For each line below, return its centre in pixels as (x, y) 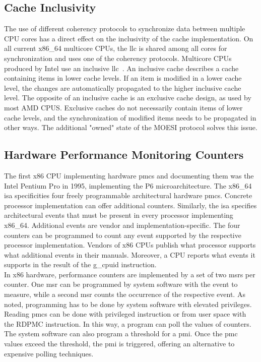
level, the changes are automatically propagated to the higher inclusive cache (123, 87)
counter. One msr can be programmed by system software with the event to (121, 284)
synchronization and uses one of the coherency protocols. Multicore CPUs (118, 58)
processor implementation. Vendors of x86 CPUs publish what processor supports (130, 245)
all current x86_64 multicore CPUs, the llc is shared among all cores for (116, 48)
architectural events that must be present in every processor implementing (119, 215)
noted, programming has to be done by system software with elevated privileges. (128, 304)
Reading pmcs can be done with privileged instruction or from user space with (125, 314)
